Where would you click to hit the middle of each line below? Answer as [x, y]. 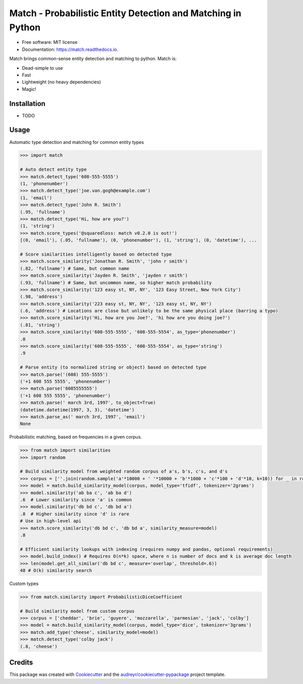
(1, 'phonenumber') [44, 184]
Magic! [29, 89]
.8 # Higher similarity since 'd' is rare [75, 514]
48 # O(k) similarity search [56, 570]
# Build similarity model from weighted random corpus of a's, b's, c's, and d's [124, 471]
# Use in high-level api [51, 521]
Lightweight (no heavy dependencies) [61, 82]
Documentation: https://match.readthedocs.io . [70, 49]
